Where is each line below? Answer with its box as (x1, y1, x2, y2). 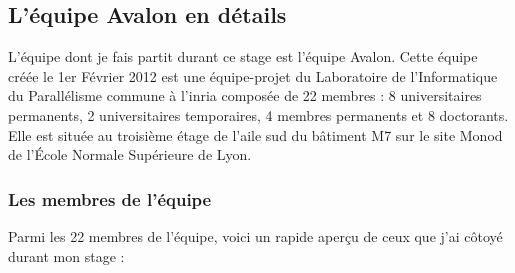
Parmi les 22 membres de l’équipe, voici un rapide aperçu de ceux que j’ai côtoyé (8, 225, 503, 246)
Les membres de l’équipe (8, 186, 212, 211)
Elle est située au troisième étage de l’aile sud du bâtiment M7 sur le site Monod (8, 124, 503, 145)
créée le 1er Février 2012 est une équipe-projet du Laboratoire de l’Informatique (8, 65, 498, 86)
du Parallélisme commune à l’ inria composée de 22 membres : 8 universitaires (8, 85, 482, 106)
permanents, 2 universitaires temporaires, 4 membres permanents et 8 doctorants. (8, 104, 509, 125)
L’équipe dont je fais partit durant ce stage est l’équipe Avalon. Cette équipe (8, 46, 478, 67)
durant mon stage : (8, 245, 125, 266)
